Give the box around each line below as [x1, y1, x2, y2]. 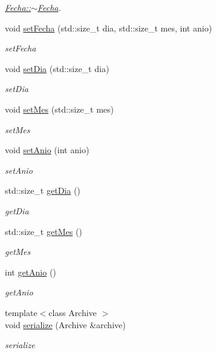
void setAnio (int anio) [5, 144, 90, 156]
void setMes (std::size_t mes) [5, 102, 114, 115]
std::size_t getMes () [5, 225, 82, 237]
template [5, 306, 38, 318]
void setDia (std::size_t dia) [5, 62, 110, 74]
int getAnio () [5, 265, 56, 278]
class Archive [48, 306, 97, 318]
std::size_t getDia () [5, 184, 80, 197]
